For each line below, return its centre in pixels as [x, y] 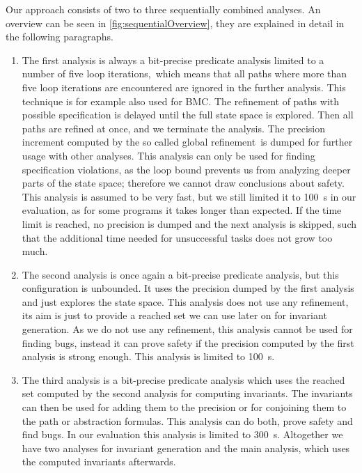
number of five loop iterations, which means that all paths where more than [184, 73]
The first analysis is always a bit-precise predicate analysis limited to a [173, 60]
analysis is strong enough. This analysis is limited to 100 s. [148, 356]
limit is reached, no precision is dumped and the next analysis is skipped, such [189, 223]
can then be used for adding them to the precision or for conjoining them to [184, 407]
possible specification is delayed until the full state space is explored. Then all [188, 115]
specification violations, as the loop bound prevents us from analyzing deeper [186, 169]
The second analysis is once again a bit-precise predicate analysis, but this [180, 274]
